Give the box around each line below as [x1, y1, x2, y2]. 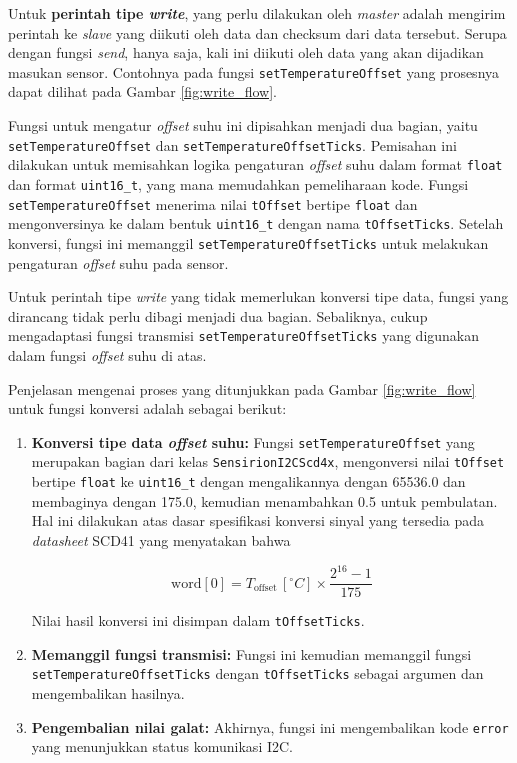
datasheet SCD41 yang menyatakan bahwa [31, 529, 291, 550]
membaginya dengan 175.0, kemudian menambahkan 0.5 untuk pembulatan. [31, 490, 498, 511]
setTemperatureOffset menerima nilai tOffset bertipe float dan [8, 193, 418, 214]
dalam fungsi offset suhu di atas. [8, 345, 207, 365]
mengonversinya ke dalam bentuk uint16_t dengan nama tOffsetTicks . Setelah [8, 213, 504, 234]
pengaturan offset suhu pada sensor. [8, 252, 229, 273]
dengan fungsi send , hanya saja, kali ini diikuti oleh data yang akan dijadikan [8, 42, 484, 63]
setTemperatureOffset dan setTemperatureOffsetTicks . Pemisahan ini [8, 134, 457, 155]
